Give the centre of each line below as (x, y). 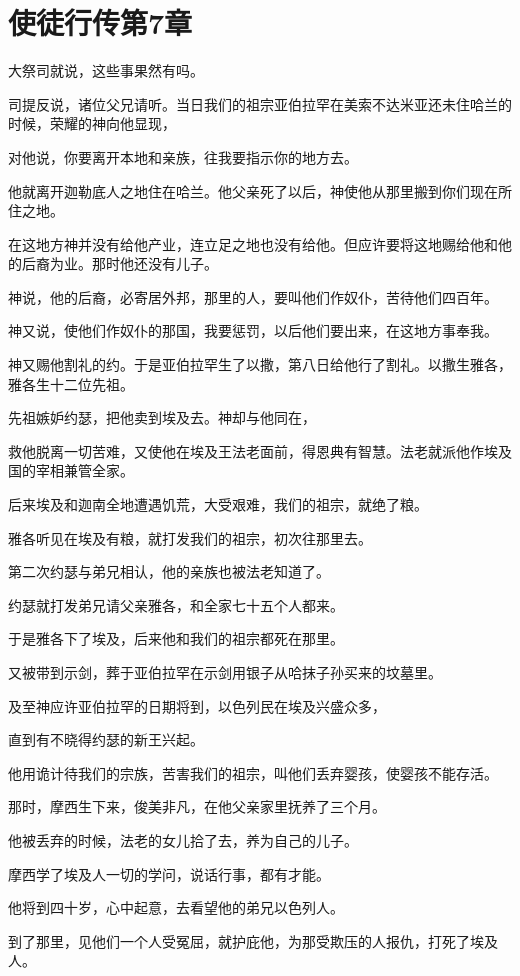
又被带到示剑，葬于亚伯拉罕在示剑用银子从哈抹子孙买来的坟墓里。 (225, 672)
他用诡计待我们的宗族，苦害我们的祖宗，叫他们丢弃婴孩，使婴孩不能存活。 (253, 772)
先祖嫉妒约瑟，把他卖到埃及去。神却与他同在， (162, 417)
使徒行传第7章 (100, 22)
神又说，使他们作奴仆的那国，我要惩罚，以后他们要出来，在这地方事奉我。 (253, 330)
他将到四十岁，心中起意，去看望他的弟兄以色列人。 (176, 907)
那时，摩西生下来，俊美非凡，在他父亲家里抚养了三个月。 (197, 806)
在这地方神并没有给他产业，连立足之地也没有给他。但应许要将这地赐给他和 (253, 243)
